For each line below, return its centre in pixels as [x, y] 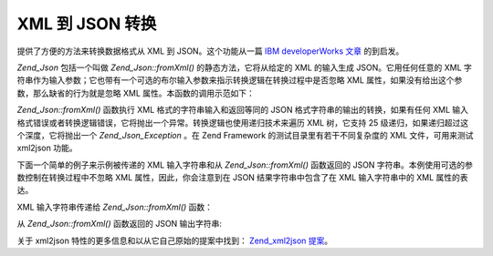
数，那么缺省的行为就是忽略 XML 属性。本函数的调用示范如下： [136, 93]
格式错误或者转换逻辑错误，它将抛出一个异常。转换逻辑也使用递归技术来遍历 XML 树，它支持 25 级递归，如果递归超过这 [243, 122]
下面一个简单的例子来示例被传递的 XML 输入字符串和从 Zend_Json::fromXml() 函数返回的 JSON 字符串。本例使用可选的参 [245, 165]
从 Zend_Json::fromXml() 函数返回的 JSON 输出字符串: [120, 224]
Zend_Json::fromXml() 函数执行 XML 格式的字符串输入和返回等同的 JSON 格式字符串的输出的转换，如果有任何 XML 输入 [243, 110]
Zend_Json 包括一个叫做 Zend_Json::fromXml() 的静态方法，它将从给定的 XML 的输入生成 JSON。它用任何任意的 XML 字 [244, 67]
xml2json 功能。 [47, 148]
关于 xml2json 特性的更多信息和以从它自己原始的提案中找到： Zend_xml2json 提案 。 [175, 241]
